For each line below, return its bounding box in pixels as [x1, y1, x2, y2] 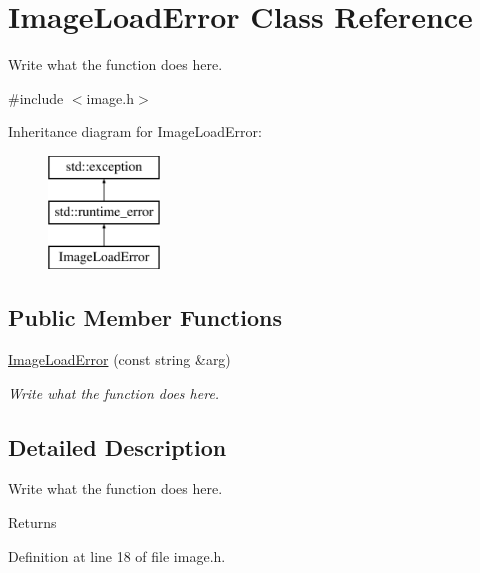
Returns [8, 512, 57, 533]
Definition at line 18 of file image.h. [8, 545, 226, 566]
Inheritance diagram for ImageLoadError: [8, 121, 262, 142]
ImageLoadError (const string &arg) [8, 349, 231, 370]
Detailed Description [8, 431, 227, 462]
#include [8, 87, 64, 108]
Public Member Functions [8, 302, 282, 333]
